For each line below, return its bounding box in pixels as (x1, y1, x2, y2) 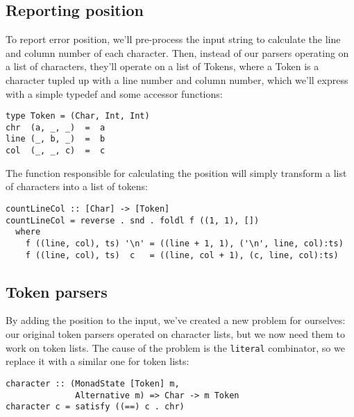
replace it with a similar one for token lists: (6, 354, 189, 368)
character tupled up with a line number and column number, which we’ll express (6, 72, 348, 87)
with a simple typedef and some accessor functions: (6, 86, 223, 101)
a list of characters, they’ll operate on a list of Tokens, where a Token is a (6, 59, 319, 74)
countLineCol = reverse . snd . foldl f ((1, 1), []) (6, 215, 260, 225)
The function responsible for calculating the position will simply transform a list (6, 165, 347, 180)
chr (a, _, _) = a (6, 122, 106, 133)
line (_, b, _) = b (6, 134, 106, 144)
